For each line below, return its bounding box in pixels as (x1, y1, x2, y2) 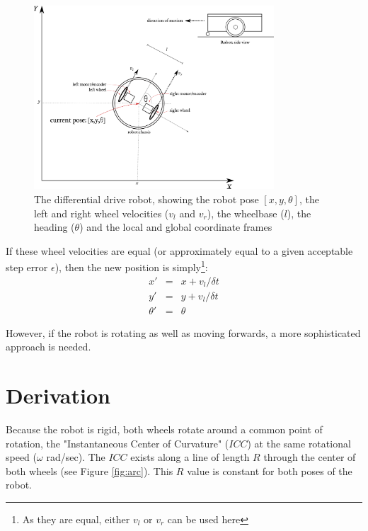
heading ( (34, 219, 75, 234)
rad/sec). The (46, 450, 105, 464)
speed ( (6, 450, 38, 464)
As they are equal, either (22, 511, 130, 526)
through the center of (263, 450, 356, 464)
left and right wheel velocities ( (34, 205, 169, 220)
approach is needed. (6, 339, 91, 354)
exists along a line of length (130, 450, 250, 464)
